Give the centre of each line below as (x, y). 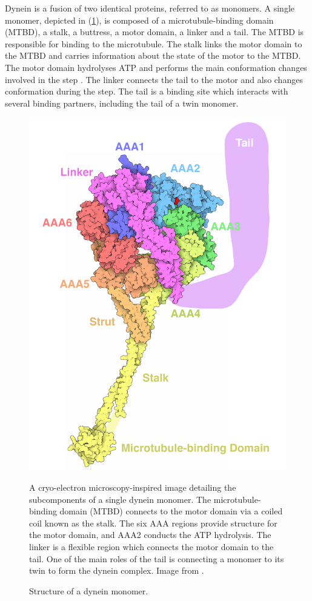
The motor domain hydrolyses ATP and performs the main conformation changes (156, 67)
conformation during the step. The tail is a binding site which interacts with (147, 91)
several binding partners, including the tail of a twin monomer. (122, 103)
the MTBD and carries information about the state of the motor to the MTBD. (153, 55)
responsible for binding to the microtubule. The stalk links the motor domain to (154, 43)
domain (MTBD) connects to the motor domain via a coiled (171, 511)
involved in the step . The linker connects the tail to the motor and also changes (154, 79)
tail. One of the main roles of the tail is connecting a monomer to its (157, 558)
